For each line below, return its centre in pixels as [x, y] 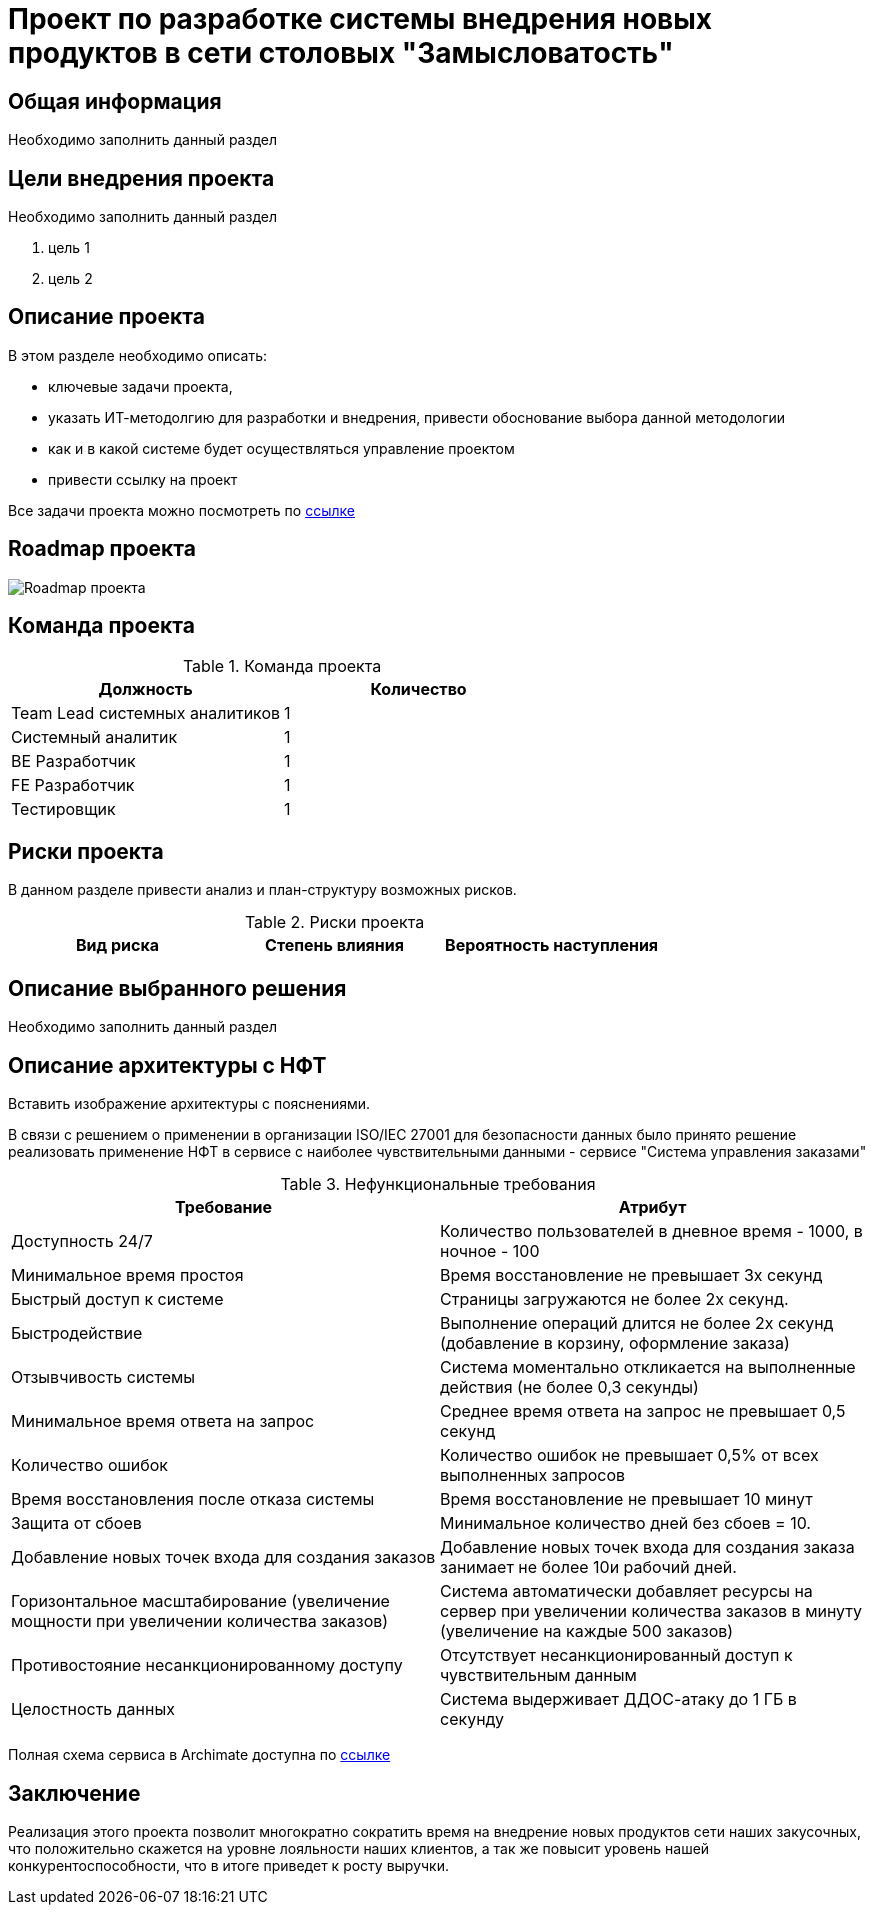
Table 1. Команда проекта [282, 665]
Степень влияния [334, 945]
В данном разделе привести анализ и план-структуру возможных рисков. [262, 890]
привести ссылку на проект [143, 479]
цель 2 [70, 279]
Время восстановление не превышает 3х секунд [631, 1275]
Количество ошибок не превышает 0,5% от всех [629, 1455]
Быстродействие [77, 1333]
